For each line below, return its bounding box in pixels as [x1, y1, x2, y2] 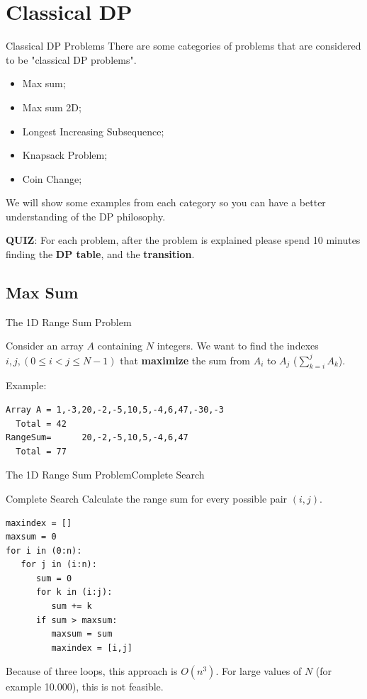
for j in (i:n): [21, 559, 97, 570]
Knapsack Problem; [22, 147, 108, 162]
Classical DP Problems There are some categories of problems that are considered [6, 38, 361, 53]
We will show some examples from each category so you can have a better [6, 195, 326, 210]
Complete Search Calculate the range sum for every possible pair [6, 491, 288, 505]
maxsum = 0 [6, 532, 57, 542]
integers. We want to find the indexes [157, 338, 319, 353]
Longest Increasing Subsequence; [22, 123, 164, 138]
